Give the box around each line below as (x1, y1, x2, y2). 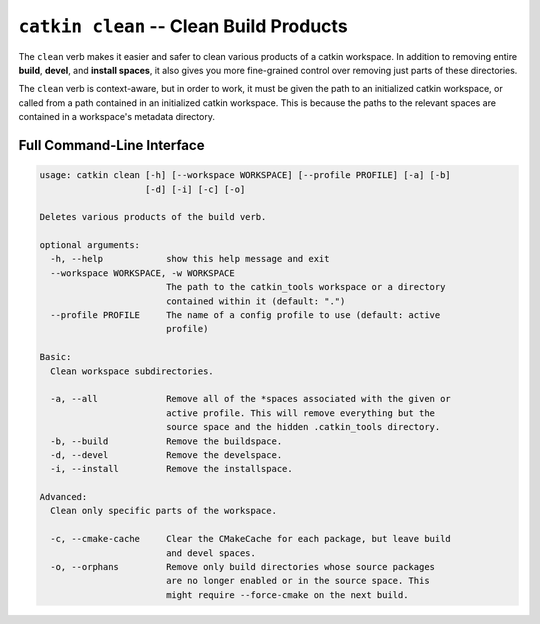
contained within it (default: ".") (165, 295, 346, 307)
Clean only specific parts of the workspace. (50, 505, 277, 517)
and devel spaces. (165, 547, 257, 559)
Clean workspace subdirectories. (50, 365, 214, 377)
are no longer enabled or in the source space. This (165, 575, 430, 587)
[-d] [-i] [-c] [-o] (145, 183, 246, 195)
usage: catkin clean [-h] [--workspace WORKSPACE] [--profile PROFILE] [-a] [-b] (39, 170, 452, 181)
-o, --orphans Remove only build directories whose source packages (50, 561, 435, 573)
